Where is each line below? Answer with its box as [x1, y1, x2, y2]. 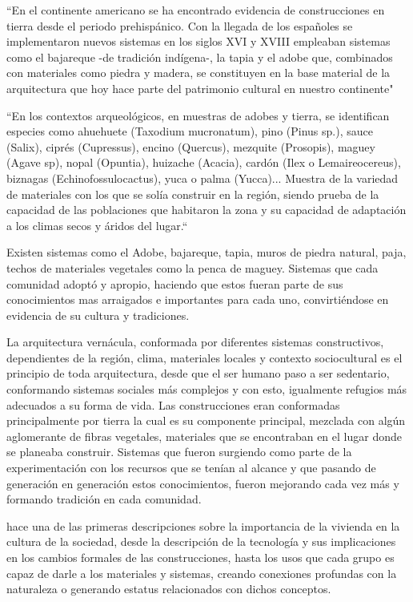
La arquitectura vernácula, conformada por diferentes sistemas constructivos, [6, 333, 384, 350]
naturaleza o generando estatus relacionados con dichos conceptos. [6, 580, 331, 597]
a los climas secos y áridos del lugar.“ [6, 216, 188, 233]
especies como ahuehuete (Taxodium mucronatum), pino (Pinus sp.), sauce [6, 123, 373, 139]
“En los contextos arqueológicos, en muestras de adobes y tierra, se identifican [6, 107, 390, 123]
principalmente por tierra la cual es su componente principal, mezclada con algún [6, 412, 406, 429]
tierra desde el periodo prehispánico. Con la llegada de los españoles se [6, 17, 353, 34]
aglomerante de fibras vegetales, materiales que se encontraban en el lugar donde [6, 427, 402, 444]
